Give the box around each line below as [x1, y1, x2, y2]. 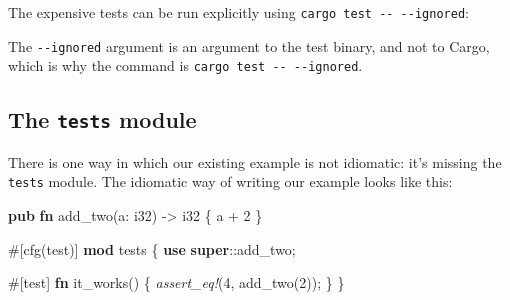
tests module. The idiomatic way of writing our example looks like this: [8, 171, 453, 192]
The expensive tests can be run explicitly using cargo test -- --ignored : [8, 2, 469, 22]
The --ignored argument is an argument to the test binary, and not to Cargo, [8, 35, 490, 56]
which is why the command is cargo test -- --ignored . [8, 55, 363, 76]
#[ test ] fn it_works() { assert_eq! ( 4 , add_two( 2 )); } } [8, 272, 345, 293]
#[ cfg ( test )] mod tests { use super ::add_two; [8, 238, 296, 259]
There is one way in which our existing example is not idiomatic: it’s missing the [8, 151, 502, 172]
